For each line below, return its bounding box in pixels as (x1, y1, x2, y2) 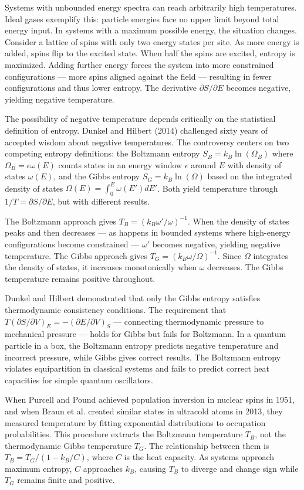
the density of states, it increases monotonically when (5, 261, 197, 273)
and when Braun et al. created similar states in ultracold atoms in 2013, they (5, 404, 283, 417)
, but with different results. (52, 195, 150, 207)
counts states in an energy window (58, 158, 183, 171)
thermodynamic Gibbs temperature (5, 439, 132, 451)
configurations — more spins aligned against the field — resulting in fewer (5, 70, 272, 82)
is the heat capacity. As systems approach (124, 451, 275, 463)
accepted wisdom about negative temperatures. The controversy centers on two (5, 135, 289, 148)
